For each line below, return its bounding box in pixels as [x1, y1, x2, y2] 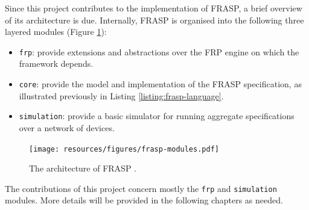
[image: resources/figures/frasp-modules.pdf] [29, 144, 219, 153]
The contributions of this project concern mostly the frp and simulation [5, 182, 277, 194]
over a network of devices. [19, 121, 115, 134]
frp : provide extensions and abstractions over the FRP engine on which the [19, 45, 299, 58]
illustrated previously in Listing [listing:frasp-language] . [19, 89, 224, 102]
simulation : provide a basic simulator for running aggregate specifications [19, 110, 295, 122]
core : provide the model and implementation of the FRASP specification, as [19, 78, 302, 90]
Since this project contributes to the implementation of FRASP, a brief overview [5, 2, 302, 14]
